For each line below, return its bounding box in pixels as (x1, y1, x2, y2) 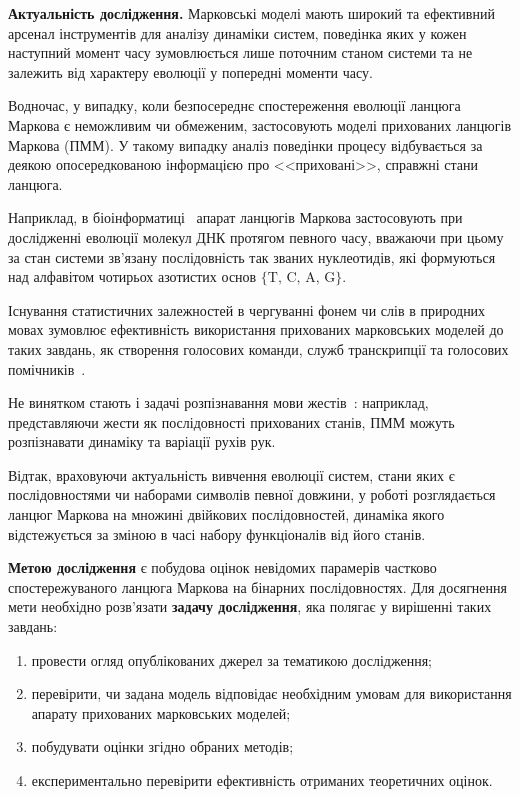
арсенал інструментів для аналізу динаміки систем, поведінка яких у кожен (8, 22, 467, 43)
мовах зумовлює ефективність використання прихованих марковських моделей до (8, 319, 504, 340)
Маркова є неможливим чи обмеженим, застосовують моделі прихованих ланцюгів (8, 114, 512, 135)
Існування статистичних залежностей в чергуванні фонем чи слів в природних (8, 299, 486, 320)
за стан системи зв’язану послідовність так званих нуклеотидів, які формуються (8, 246, 496, 267)
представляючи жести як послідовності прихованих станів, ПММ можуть (8, 411, 455, 432)
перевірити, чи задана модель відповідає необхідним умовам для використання (31, 683, 512, 704)
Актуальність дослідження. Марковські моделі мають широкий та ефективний (8, 3, 495, 23)
